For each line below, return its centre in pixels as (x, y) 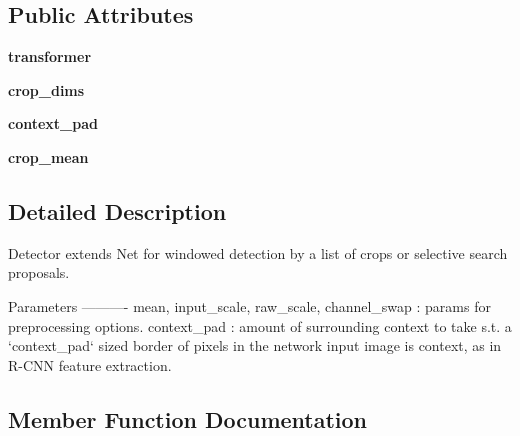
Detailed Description (117, 210)
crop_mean (48, 156)
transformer (50, 56)
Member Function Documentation (188, 418)
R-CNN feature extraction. (90, 364)
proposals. (39, 272)
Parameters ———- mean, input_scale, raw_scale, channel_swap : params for (249, 305)
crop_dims (46, 89)
